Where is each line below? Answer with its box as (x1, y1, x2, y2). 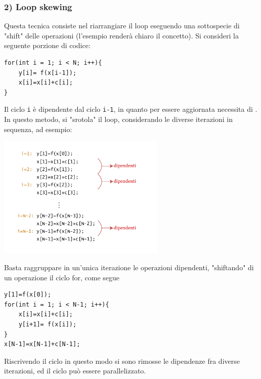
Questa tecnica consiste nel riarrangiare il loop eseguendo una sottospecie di (4, 20, 240, 31)
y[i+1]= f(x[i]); (18, 321, 77, 328)
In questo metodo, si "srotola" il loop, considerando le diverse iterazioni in (4, 114, 233, 124)
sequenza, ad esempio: (4, 123, 72, 134)
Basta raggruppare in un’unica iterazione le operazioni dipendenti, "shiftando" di (4, 262, 254, 273)
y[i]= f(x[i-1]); (18, 69, 77, 76)
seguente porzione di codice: (4, 40, 91, 51)
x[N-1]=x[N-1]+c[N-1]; (4, 341, 80, 348)
